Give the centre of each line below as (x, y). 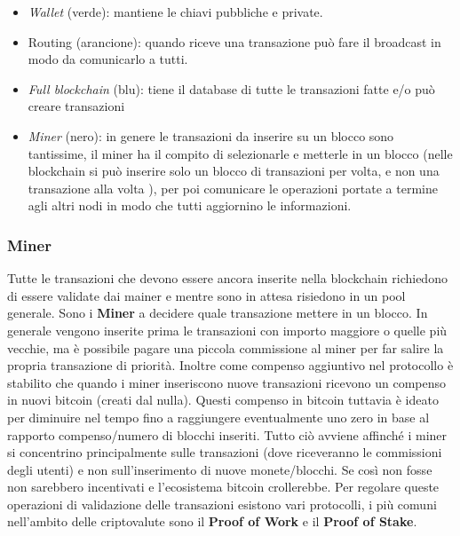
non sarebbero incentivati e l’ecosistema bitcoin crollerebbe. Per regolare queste (223, 487)
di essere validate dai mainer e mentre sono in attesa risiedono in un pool (206, 295)
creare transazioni (76, 106)
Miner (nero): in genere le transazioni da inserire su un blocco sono (211, 135)
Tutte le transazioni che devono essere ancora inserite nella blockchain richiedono (227, 278)
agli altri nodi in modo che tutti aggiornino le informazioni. (190, 205)
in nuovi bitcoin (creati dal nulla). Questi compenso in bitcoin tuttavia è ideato (223, 400)
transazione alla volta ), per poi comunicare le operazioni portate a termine (233, 188)
